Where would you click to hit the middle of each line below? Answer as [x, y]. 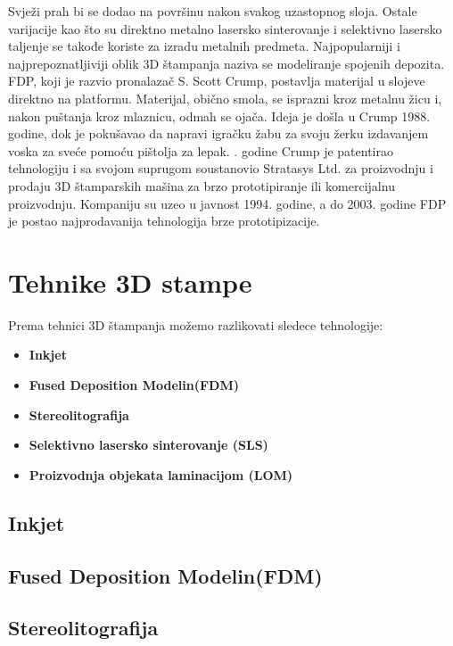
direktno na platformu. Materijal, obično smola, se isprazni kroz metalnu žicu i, [225, 98]
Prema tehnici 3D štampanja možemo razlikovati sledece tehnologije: [196, 324]
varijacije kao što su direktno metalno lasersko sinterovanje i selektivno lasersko [225, 28]
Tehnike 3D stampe [130, 282]
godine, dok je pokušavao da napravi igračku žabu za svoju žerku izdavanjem [218, 133]
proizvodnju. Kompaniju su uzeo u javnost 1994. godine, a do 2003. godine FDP [227, 203]
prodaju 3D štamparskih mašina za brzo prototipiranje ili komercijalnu [202, 185]
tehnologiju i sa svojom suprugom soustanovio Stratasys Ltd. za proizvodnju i [221, 168]
